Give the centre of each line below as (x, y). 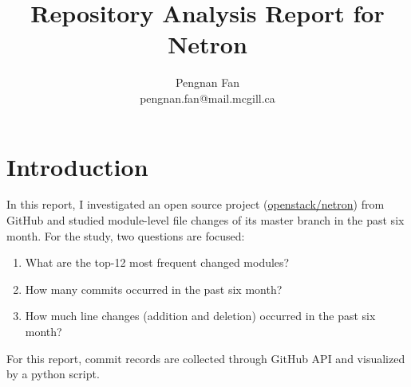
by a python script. (53, 374)
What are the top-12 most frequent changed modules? (157, 262)
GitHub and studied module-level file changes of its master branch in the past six (205, 220)
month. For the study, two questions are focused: (126, 235)
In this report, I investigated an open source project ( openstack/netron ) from (196, 204)
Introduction (77, 166)
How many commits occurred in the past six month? (154, 289)
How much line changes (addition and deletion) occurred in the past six (200, 316)
